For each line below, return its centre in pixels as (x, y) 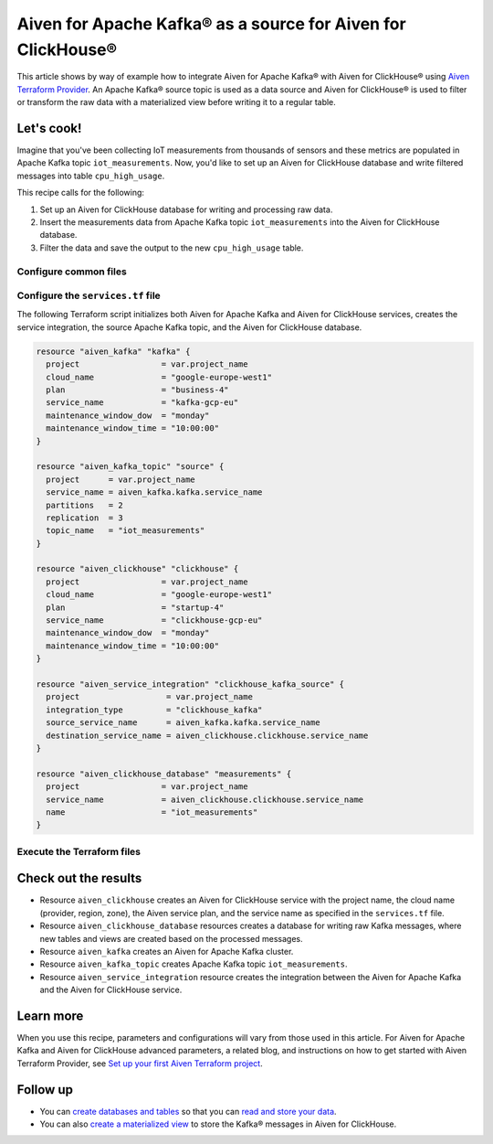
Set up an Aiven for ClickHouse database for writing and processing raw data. (186, 209)
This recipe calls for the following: (81, 193)
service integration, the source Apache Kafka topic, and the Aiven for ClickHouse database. (189, 327)
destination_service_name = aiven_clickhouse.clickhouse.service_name (207, 735)
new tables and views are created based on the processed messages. (171, 938)
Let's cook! (49, 128)
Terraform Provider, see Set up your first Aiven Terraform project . (140, 1063)
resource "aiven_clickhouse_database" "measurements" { (164, 774)
